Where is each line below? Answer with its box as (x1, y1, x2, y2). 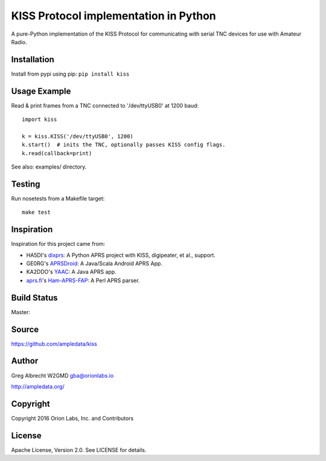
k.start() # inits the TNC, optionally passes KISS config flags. (22, 141, 226, 148)
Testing (11, 179, 40, 189)
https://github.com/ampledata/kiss (11, 340, 98, 347)
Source (11, 324, 39, 335)
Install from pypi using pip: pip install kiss (11, 70, 130, 77)
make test (22, 209, 51, 216)
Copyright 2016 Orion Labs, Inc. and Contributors (11, 414, 134, 422)
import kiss (22, 116, 57, 123)
